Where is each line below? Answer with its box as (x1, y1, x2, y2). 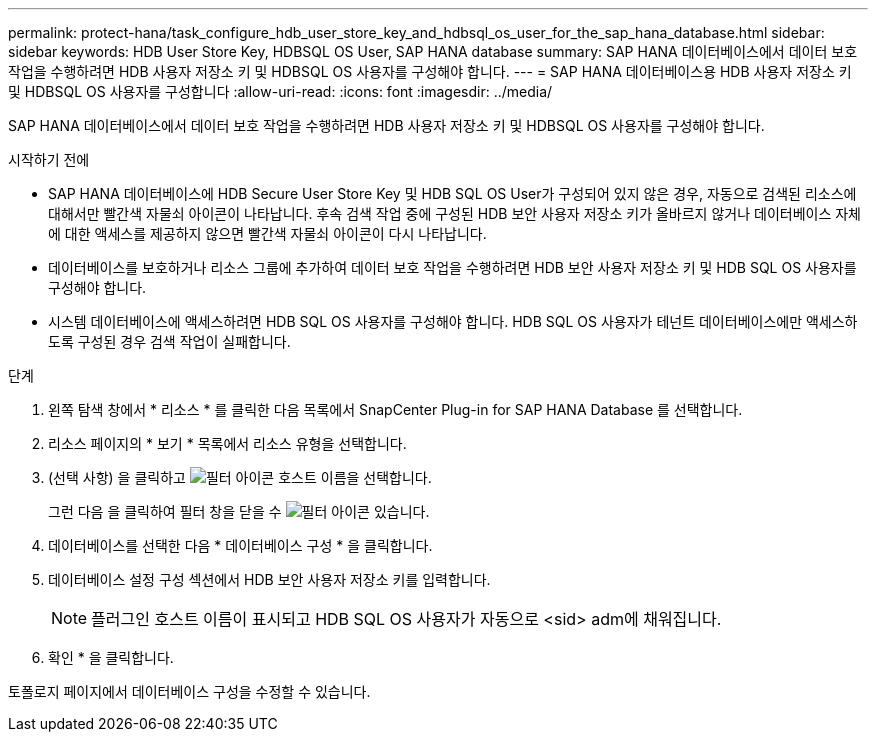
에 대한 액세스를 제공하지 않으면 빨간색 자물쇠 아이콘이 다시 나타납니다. (48, 225, 487, 242)
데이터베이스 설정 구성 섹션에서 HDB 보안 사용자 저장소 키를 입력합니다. (48, 571, 491, 588)
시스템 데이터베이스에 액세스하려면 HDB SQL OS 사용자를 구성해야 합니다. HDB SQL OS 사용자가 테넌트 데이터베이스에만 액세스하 (48, 313, 858, 330)
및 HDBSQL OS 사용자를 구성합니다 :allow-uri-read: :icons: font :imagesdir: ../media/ (8, 83, 553, 100)
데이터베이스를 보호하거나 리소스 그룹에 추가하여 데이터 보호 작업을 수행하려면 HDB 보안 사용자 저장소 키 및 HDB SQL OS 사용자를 (48, 259, 857, 276)
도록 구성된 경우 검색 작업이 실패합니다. (48, 333, 291, 350)
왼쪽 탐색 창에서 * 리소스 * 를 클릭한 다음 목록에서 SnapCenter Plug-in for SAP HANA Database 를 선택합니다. (48, 401, 743, 418)
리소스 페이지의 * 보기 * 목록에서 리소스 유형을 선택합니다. (48, 435, 407, 452)
